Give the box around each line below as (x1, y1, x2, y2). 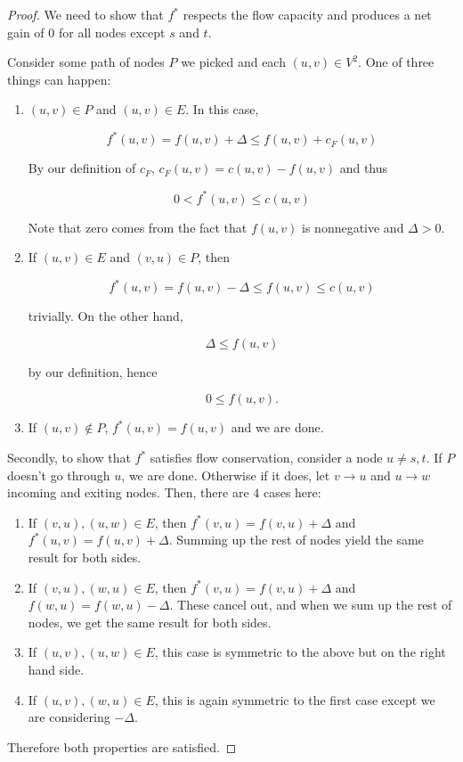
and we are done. (231, 418, 324, 437)
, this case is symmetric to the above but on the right (154, 643, 446, 661)
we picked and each (181, 53, 286, 71)
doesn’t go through (7, 465, 110, 484)
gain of (7, 22, 45, 41)
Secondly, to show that (7, 448, 131, 467)
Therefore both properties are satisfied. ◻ (7, 737, 237, 756)
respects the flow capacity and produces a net (183, 5, 432, 23)
